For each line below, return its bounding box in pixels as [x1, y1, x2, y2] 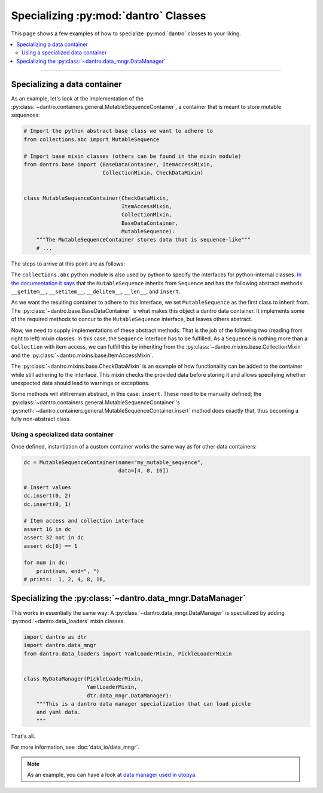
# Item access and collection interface [23, 517, 144, 524]
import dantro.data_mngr [23, 642, 97, 649]
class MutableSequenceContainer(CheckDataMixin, [23, 194, 169, 202]
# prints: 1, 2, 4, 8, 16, [23, 576, 106, 583]
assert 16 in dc [23, 526, 72, 532]
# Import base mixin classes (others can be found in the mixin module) [23, 152, 242, 160]
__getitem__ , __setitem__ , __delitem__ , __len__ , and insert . [11, 288, 181, 295]
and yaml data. [36, 709, 81, 716]
